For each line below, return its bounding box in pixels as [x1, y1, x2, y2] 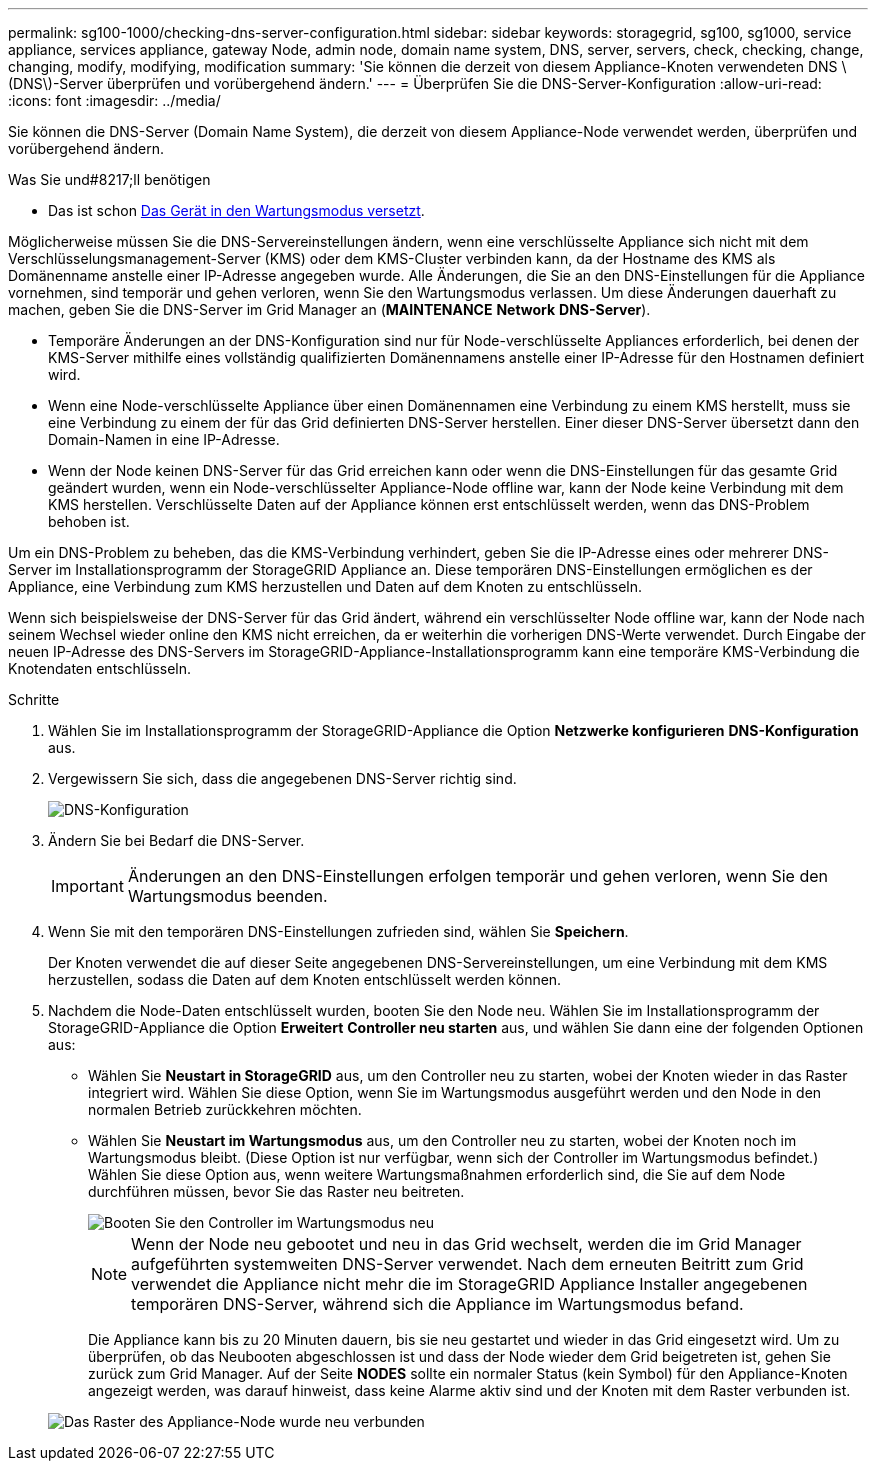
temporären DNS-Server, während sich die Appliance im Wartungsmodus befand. [131, 1294, 744, 1314]
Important [51, 876, 124, 896]
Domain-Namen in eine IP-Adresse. [48, 431, 280, 448]
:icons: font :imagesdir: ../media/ [8, 92, 221, 109]
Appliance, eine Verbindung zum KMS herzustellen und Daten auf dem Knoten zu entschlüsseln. [8, 578, 643, 595]
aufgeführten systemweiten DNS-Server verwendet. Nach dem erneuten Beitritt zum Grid [131, 1254, 804, 1274]
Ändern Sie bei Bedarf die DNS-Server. [48, 832, 305, 849]
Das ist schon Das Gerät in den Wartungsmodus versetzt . [48, 202, 425, 219]
